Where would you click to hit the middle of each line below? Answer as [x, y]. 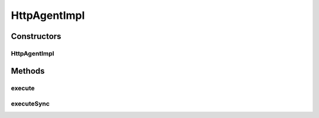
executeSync [30, 104]
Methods [28, 71]
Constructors [36, 36]
